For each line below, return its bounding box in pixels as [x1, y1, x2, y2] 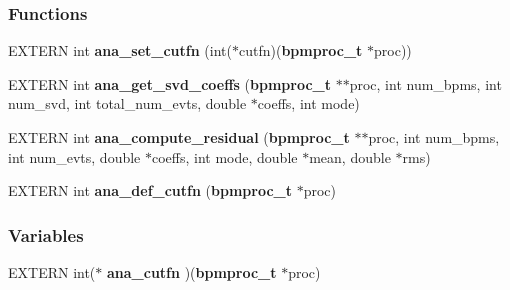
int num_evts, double [8, 146, 141, 167]
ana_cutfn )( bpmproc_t [107, 262, 277, 282]
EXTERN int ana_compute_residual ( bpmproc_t [8, 127, 350, 147]
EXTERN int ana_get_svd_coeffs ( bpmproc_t [8, 73, 331, 94]
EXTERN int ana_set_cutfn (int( [8, 40, 232, 61]
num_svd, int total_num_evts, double [8, 93, 247, 114]
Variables [8, 222, 84, 247]
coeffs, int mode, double [151, 146, 298, 167]
